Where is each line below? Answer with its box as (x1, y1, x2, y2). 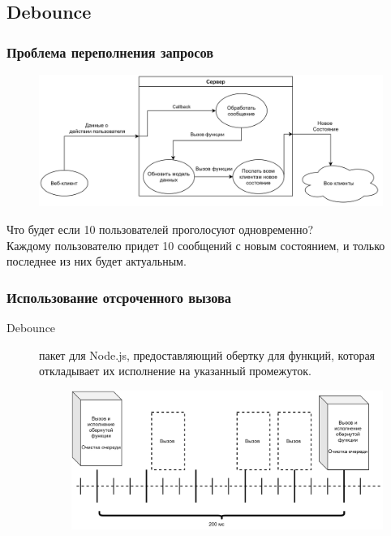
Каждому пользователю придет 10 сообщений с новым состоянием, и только (6, 236, 385, 253)
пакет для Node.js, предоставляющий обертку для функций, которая (39, 346, 376, 363)
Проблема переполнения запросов (6, 41, 214, 62)
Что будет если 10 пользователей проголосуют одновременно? (6, 220, 314, 237)
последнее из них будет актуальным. (6, 253, 187, 270)
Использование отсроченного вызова (6, 287, 232, 307)
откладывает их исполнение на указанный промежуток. (39, 362, 312, 379)
